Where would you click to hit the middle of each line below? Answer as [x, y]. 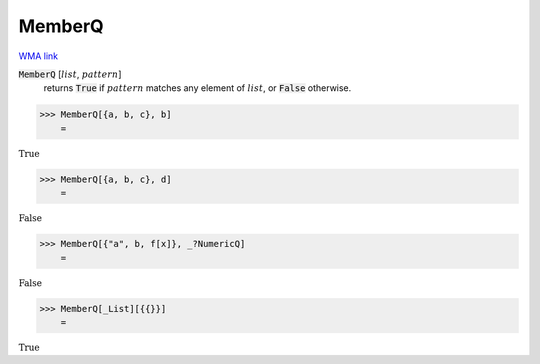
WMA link [38, 56]
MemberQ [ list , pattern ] [70, 74]
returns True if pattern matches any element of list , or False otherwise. [197, 88]
